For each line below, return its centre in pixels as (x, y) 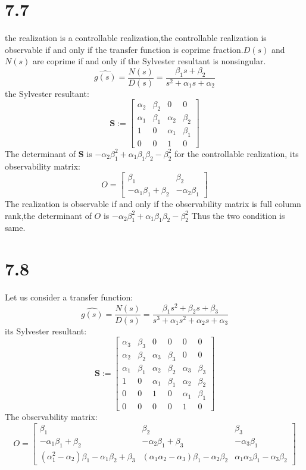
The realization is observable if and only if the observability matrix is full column (153, 203)
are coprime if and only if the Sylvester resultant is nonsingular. (149, 61)
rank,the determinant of (48, 215)
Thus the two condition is (238, 215)
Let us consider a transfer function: (69, 297)
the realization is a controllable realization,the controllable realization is (136, 38)
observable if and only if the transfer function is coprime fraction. (124, 49)
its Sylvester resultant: (46, 330)
